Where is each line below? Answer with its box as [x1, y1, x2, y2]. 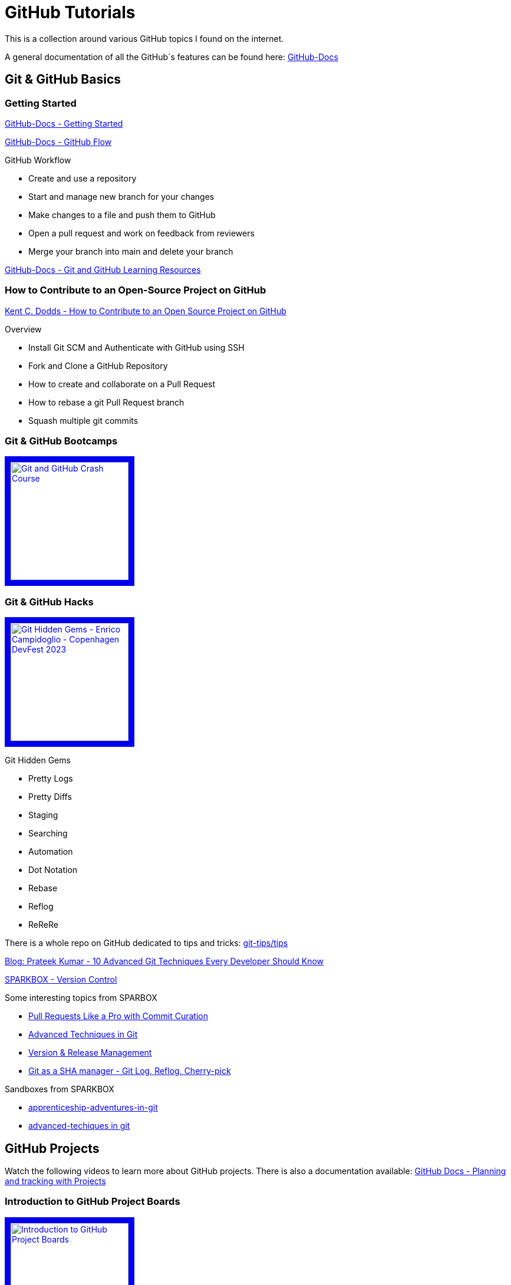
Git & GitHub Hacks [5, 595, 94, 608]
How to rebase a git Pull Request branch [28, 397, 184, 407]
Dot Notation [28, 865, 78, 875]
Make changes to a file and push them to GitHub [28, 209, 216, 220]
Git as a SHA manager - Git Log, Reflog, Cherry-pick [28, 1066, 231, 1076]
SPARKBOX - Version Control [5, 974, 117, 985]
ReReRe [28, 920, 58, 930]
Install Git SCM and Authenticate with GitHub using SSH [28, 342, 245, 352]
